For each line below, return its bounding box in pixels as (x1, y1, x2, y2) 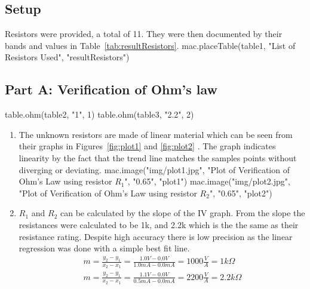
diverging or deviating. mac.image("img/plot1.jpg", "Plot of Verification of (19, 163, 290, 176)
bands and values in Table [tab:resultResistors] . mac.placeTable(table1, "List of (5, 39, 296, 51)
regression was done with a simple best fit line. (19, 242, 190, 254)
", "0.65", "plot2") (209, 186, 272, 199)
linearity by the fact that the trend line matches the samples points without (19, 151, 297, 164)
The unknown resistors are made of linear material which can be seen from (19, 128, 293, 140)
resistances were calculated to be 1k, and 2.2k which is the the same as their (19, 218, 299, 230)
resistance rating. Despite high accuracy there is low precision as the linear (19, 230, 293, 242)
